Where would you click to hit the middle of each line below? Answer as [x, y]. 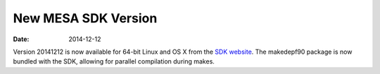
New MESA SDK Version [85, 18]
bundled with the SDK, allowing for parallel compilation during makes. [114, 61]
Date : [21, 39]
